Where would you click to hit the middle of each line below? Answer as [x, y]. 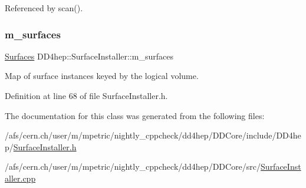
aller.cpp [20, 178]
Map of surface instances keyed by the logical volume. [102, 76]
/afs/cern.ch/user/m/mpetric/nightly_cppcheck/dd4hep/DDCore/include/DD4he [153, 135]
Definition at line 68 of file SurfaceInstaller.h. [86, 95]
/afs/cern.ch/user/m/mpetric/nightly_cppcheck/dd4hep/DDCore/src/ [133, 166]
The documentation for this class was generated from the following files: [135, 115]
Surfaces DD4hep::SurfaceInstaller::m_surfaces [89, 56]
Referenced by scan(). [44, 8]
